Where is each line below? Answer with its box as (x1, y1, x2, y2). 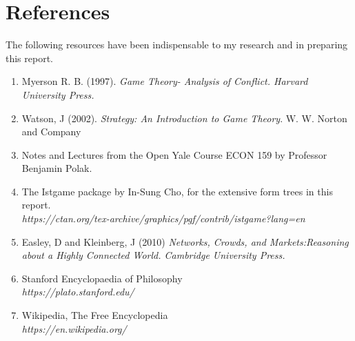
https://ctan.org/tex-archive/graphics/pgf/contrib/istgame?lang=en (21, 211, 305, 226)
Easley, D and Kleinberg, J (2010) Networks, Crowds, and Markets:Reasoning (21, 234, 349, 249)
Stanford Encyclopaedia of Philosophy (21, 271, 183, 285)
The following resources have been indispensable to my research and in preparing (6, 37, 348, 52)
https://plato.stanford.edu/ (21, 284, 134, 299)
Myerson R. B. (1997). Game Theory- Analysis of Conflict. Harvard (21, 74, 308, 88)
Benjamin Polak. (21, 161, 92, 175)
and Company (21, 124, 81, 139)
